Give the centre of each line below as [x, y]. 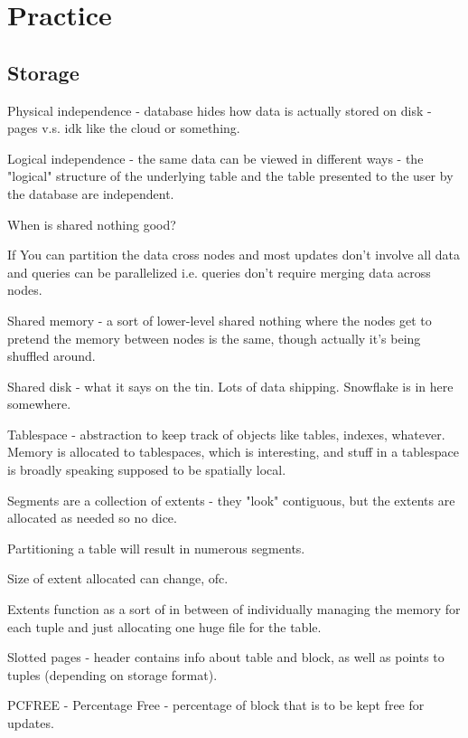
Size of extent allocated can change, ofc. [118, 578]
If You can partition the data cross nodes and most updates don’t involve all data [234, 255]
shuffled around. [51, 356]
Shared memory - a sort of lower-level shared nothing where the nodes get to [220, 320]
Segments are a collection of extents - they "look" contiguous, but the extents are [231, 500]
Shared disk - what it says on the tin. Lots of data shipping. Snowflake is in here [230, 386]
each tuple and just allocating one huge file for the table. [164, 626]
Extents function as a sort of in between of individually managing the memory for [234, 609]
